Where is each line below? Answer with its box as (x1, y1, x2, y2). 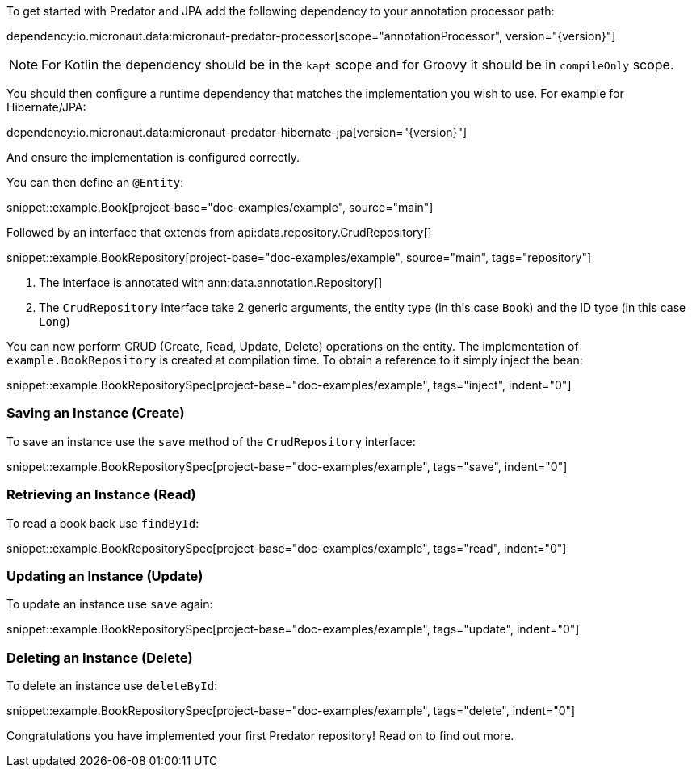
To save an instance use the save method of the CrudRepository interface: (6, 434, 416, 448)
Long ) (39, 314, 70, 328)
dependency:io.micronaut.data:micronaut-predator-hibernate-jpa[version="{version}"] (6, 125, 468, 139)
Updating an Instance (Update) (6, 567, 203, 584)
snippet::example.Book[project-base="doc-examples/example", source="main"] (6, 200, 434, 214)
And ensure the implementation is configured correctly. (6, 150, 300, 164)
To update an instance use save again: (6, 597, 213, 612)
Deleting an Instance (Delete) (6, 649, 193, 666)
